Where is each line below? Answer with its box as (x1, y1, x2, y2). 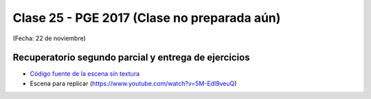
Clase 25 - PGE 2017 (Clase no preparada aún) (12, 10, 281, 25)
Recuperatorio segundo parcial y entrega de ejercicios (12, 52, 250, 63)
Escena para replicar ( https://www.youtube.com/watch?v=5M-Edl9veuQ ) (30, 79, 237, 87)
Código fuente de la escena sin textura (30, 70, 140, 78)
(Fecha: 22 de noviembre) (12, 34, 86, 42)
